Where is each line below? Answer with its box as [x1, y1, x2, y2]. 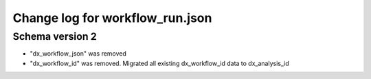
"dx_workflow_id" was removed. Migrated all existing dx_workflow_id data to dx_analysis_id [30, 59, 290, 67]
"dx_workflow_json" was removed [30, 49, 127, 58]
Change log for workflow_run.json [12, 10, 212, 25]
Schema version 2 [12, 30, 98, 43]
